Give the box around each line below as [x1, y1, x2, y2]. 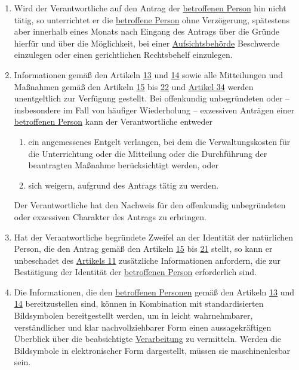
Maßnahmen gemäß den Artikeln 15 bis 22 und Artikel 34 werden [14, 80, 254, 92]
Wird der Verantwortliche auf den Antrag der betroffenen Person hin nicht [14, 2, 286, 14]
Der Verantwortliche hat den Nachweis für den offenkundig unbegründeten [14, 199, 286, 211]
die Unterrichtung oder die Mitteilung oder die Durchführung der [28, 147, 267, 159]
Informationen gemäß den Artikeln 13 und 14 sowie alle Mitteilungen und [14, 68, 283, 81]
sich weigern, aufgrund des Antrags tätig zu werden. [28, 178, 219, 191]
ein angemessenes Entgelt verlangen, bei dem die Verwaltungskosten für [28, 135, 291, 147]
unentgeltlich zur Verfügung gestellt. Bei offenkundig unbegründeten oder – [14, 92, 290, 104]
